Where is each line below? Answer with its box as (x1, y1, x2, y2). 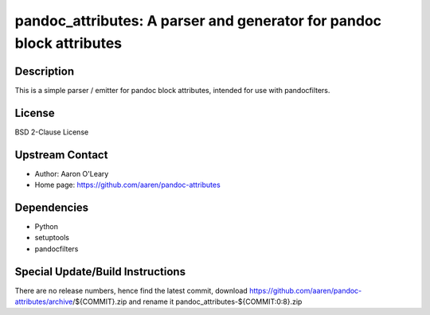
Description (14, 64, 75, 78)
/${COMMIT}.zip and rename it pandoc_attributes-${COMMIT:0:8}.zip (72, 297, 303, 306)
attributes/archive (14, 297, 73, 306)
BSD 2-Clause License (14, 127, 89, 137)
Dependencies (14, 200, 89, 214)
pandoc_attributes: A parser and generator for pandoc (14, 12, 382, 29)
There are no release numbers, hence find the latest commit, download (14, 286, 248, 295)
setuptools (34, 233, 69, 243)
